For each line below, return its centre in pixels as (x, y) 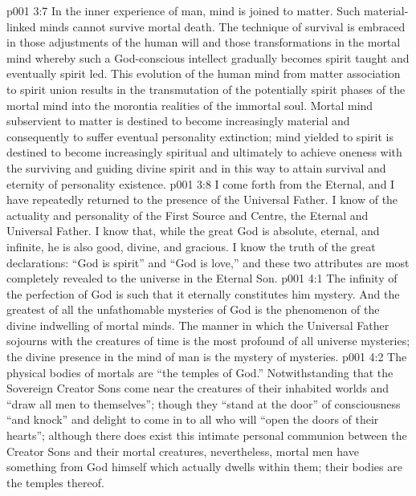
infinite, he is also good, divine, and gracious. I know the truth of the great (191, 246)
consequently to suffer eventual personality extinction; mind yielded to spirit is (200, 136)
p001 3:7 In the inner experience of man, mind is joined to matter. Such (184, 10)
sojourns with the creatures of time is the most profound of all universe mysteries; (208, 341)
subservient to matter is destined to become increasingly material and (178, 121)
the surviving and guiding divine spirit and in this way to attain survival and (196, 167)
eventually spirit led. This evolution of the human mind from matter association (204, 73)
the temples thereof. (55, 482)
